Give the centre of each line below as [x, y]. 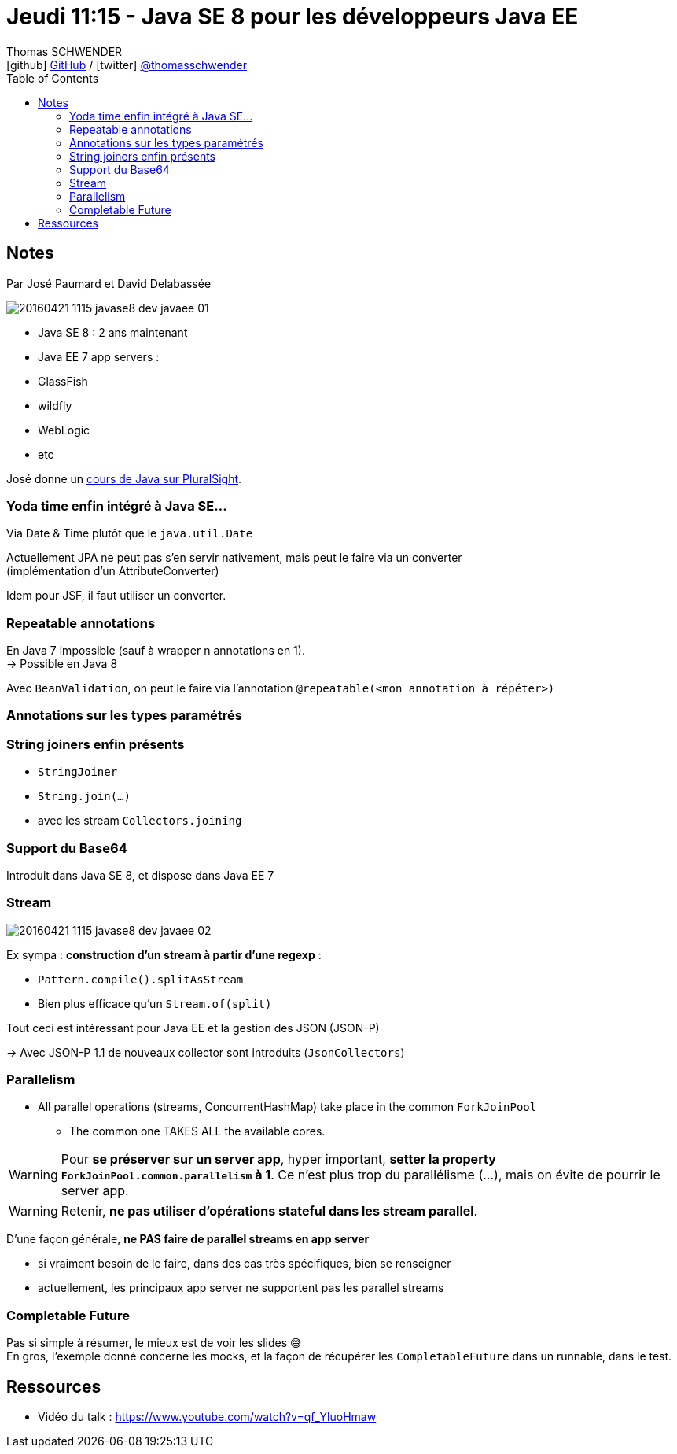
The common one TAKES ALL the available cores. [197, 1131]
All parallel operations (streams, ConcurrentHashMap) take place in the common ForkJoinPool [287, 1107]
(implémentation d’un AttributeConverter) [113, 571]
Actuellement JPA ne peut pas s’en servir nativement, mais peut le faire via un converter [234, 558]
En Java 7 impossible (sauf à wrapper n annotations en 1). [156, 651]
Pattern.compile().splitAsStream [141, 979]
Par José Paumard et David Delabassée [109, 283]
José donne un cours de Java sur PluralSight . [124, 478]
